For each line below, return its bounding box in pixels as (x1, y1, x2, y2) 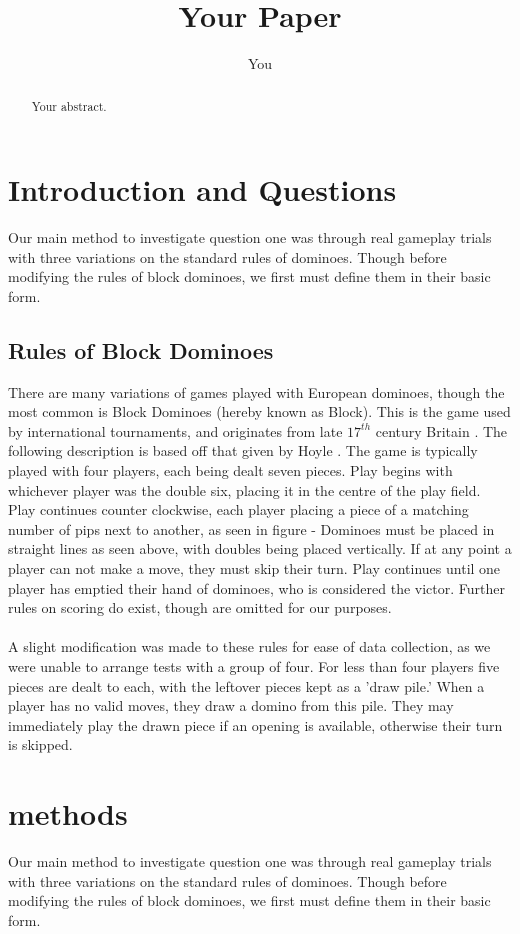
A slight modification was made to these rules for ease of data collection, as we (8, 636, 491, 657)
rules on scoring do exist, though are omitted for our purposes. (8, 597, 392, 618)
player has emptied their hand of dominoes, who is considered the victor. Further (8, 577, 505, 598)
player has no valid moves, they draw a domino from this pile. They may (8, 695, 454, 716)
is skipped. (8, 734, 73, 755)
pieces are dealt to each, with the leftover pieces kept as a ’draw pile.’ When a (8, 675, 485, 696)
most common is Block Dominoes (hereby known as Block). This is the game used (8, 401, 511, 422)
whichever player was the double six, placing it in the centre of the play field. (8, 479, 481, 500)
